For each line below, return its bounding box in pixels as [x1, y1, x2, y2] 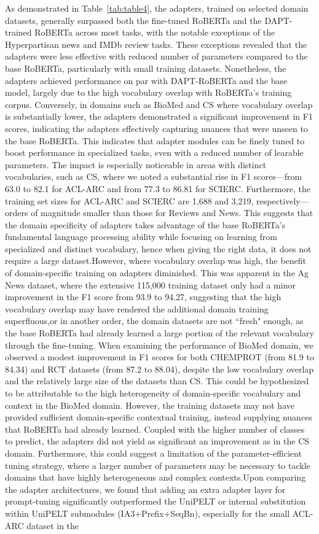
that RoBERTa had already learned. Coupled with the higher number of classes [5, 422, 305, 435]
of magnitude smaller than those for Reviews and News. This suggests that [31, 206, 313, 219]
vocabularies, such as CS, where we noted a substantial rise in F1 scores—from [5, 170, 302, 183]
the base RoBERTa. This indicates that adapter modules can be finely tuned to [5, 134, 305, 147]
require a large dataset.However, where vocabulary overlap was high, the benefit [5, 254, 307, 267]
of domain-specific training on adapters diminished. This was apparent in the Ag [5, 266, 309, 279]
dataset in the [26, 519, 79, 532]
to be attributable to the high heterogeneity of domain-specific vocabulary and [5, 387, 301, 399]
